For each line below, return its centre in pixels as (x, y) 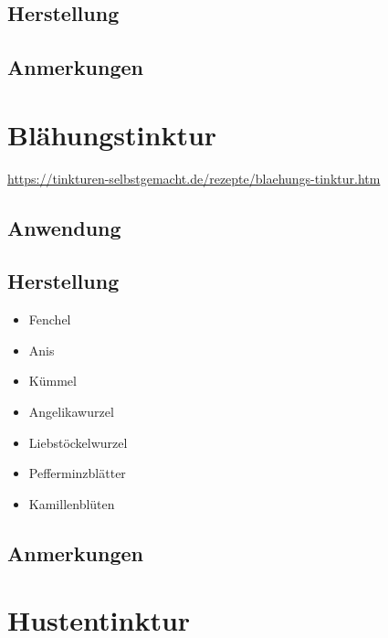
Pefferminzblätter (77, 473)
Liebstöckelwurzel (78, 442)
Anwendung (64, 227)
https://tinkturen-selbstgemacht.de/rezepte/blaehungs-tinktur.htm (194, 178)
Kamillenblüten (72, 503)
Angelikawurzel (71, 412)
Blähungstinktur (112, 134)
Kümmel (52, 381)
